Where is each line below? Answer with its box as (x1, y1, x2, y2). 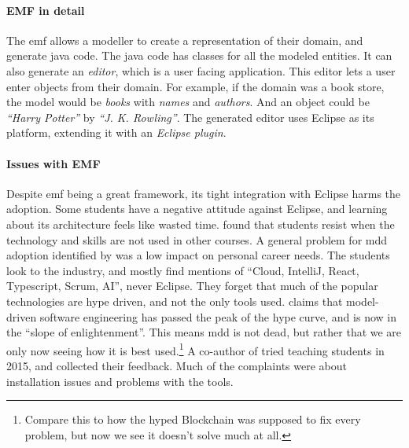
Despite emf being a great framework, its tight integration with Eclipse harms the (6, 185, 401, 201)
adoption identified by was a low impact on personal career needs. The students (6, 247, 390, 263)
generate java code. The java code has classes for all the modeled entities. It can (6, 47, 392, 64)
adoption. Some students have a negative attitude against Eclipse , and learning (6, 200, 388, 217)
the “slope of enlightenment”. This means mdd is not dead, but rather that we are (6, 324, 402, 340)
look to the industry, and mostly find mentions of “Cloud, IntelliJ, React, (6, 262, 359, 278)
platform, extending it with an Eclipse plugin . (6, 124, 227, 141)
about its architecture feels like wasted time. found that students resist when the (6, 215, 395, 232)
